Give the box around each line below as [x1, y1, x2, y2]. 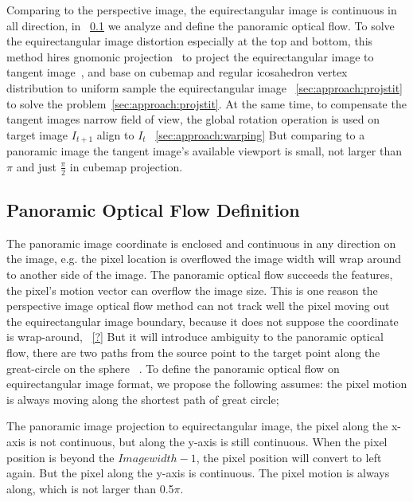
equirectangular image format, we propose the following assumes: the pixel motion [6, 375, 407, 392]
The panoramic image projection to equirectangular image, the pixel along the [6, 418, 388, 434]
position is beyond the [6, 449, 115, 465]
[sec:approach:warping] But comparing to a [155, 126, 365, 143]
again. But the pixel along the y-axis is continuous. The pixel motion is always [6, 465, 390, 481]
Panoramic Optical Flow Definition [6, 198, 300, 222]
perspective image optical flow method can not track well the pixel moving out [6, 297, 390, 314]
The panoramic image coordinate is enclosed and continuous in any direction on [6, 234, 396, 251]
